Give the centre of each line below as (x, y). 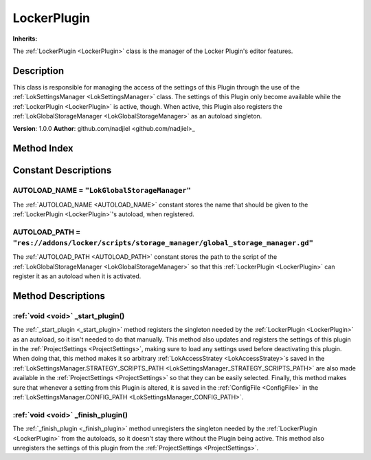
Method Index (43, 148)
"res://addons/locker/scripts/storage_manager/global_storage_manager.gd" (163, 243)
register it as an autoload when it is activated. (77, 276)
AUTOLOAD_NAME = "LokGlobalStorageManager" (102, 191)
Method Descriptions (59, 296)
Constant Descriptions (62, 170)
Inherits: (25, 39)
